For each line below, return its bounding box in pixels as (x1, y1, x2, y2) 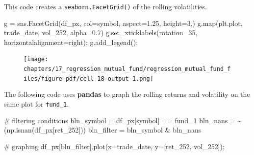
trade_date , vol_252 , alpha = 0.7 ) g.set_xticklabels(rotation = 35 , (4, 27, 198, 38)
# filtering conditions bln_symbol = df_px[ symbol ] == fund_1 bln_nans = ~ (4, 115, 242, 125)
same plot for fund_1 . (4, 99, 69, 109)
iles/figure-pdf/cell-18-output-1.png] (24, 75, 153, 82)
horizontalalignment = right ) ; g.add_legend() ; (4, 37, 138, 47)
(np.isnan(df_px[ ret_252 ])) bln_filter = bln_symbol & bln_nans (4, 125, 202, 135)
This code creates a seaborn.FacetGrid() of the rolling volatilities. (4, 1, 207, 11)
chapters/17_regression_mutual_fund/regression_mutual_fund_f (24, 66, 231, 73)
